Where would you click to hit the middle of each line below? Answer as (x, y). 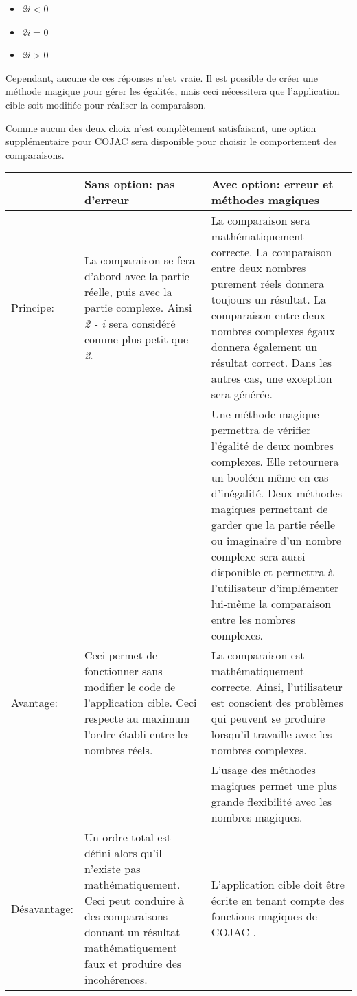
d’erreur (107, 200)
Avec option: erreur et (272, 184)
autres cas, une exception (272, 378)
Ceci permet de (121, 655)
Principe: (33, 307)
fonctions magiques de (264, 916)
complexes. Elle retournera (275, 462)
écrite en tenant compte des (278, 901)
